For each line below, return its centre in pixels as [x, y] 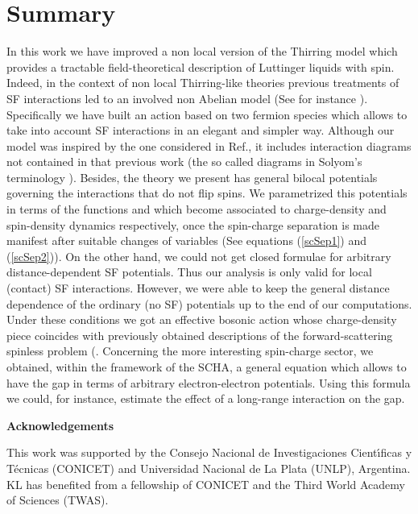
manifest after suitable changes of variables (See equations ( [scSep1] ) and [187, 240]
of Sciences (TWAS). [58, 500]
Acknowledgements [60, 425]
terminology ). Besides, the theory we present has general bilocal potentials [192, 177]
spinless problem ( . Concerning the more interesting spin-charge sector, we [190, 351]
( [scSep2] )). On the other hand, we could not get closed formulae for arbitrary [199, 256]
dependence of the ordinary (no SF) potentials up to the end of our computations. [209, 303]
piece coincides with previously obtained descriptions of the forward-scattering [200, 335]
